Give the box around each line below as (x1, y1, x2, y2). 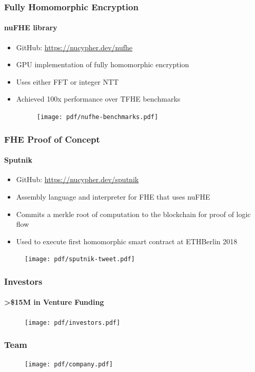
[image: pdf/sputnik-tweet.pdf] (25, 256, 135, 263)
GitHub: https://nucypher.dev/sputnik (16, 174, 139, 185)
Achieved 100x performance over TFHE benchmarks (16, 93, 181, 104)
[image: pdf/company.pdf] (25, 361, 113, 368)
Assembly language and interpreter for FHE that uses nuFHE (16, 191, 210, 202)
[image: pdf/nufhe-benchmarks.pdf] (36, 113, 159, 121)
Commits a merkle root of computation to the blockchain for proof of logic (16, 208, 251, 219)
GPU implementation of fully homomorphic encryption (16, 59, 189, 70)
